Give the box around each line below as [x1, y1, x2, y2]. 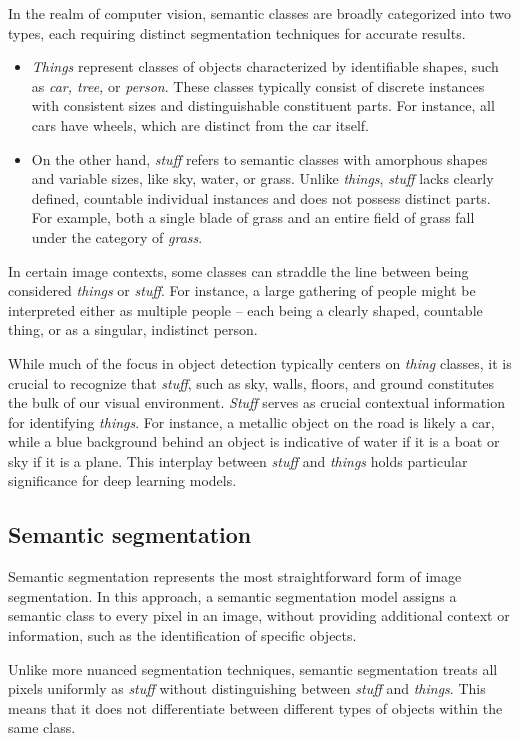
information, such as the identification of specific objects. [8, 625, 357, 646]
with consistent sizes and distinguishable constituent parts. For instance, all [31, 95, 495, 116]
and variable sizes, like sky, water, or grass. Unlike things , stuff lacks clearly [31, 168, 494, 189]
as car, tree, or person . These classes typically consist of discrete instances [31, 75, 485, 96]
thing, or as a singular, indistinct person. [8, 319, 258, 340]
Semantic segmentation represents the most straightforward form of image [8, 566, 462, 587]
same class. [8, 717, 76, 738]
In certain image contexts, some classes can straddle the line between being [8, 260, 469, 281]
